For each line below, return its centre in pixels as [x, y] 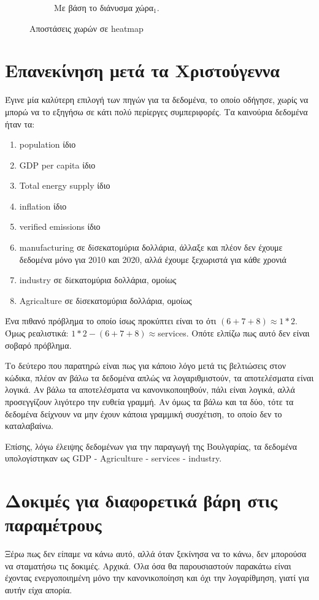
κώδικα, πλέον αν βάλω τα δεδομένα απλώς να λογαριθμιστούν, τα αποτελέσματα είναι [159, 377]
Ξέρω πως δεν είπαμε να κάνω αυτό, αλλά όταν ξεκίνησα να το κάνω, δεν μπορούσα [156, 554]
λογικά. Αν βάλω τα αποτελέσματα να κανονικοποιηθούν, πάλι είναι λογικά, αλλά [150, 389]
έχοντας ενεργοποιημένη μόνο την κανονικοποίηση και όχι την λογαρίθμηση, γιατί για [157, 578]
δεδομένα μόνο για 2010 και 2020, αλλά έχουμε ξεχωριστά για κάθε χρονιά [153, 259]
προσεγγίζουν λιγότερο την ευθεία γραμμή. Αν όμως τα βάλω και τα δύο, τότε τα [149, 401]
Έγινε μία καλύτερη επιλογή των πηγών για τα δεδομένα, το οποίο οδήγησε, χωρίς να [157, 100]
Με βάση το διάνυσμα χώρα [104, 7]
